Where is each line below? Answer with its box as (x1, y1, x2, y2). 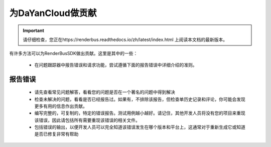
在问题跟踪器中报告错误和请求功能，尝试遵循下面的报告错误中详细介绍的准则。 (34, 61, 197, 67)
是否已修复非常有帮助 (34, 131, 79, 137)
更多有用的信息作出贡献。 (34, 103, 87, 109)
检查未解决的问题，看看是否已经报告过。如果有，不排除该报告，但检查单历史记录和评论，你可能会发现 (34, 96, 245, 102)
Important (23, 27, 45, 33)
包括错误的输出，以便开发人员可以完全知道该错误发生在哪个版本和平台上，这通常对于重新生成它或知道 (34, 124, 245, 130)
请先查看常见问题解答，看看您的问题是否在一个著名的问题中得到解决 (34, 89, 175, 95)
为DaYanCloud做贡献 (9, 7, 97, 18)
